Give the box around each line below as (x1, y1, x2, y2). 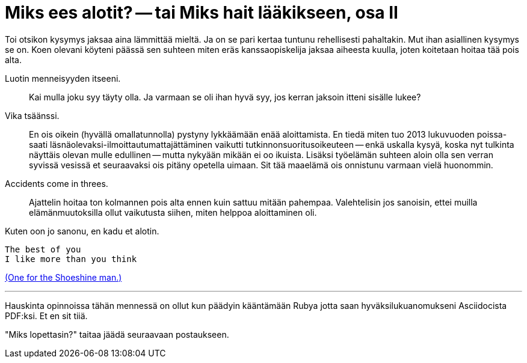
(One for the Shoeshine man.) (5, 272, 122, 282)
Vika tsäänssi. (5, 110, 60, 121)
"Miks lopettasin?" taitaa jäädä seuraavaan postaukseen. (5, 329, 229, 340)
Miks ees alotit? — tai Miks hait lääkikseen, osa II (5, 2, 398, 23)
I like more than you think (5, 254, 137, 264)
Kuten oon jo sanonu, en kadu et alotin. (5, 225, 159, 236)
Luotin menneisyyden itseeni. (5, 73, 121, 84)
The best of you (5, 244, 81, 254)
